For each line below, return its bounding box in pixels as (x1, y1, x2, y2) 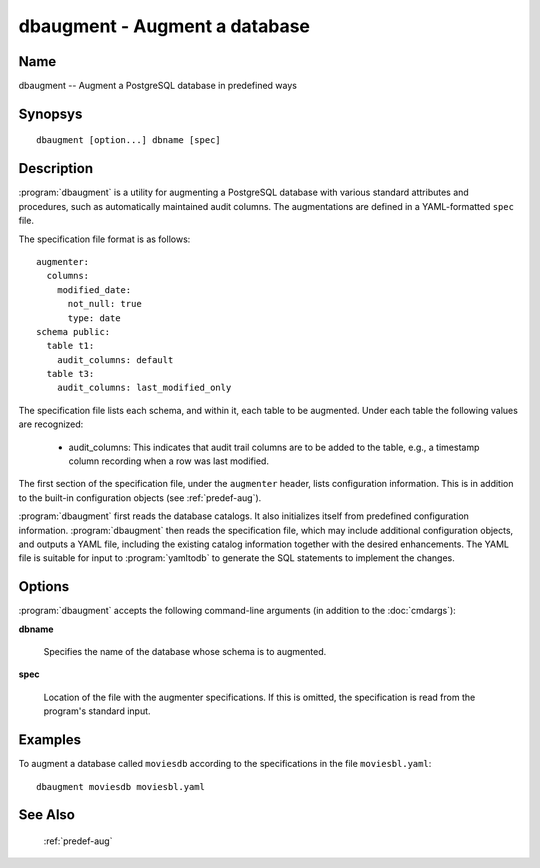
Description (18, 160, 94, 177)
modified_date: (56, 284, 132, 295)
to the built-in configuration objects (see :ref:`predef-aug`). (18, 491, 262, 504)
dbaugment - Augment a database (18, 15, 310, 37)
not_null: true (67, 298, 142, 310)
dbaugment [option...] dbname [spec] (36, 135, 222, 146)
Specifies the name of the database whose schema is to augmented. (43, 646, 327, 658)
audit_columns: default (56, 354, 174, 365)
